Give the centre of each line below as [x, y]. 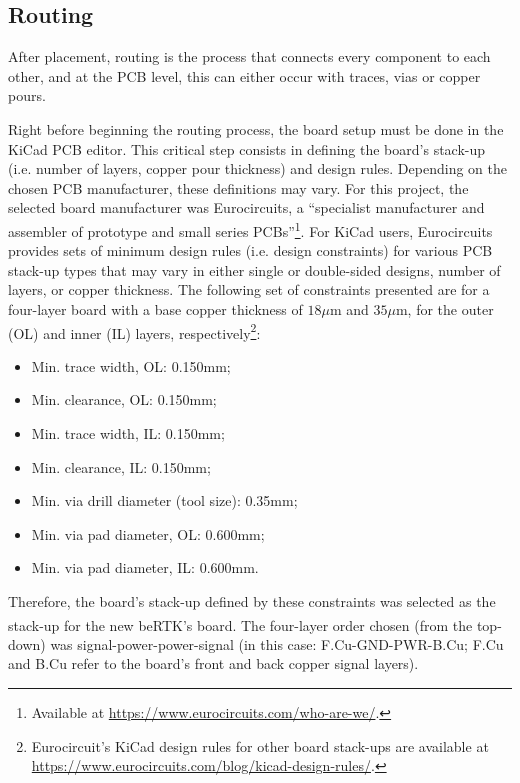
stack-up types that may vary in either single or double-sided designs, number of [254, 269]
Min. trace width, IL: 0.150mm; [128, 433]
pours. [27, 95]
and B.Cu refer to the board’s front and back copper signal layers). [213, 663]
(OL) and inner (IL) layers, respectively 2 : [134, 331]
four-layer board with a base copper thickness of [155, 308]
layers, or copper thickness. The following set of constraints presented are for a [249, 289]
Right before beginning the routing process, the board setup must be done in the [256, 128]
